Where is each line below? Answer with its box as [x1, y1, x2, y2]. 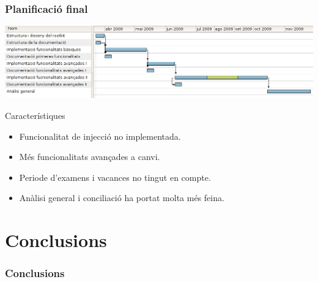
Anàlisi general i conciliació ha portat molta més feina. [19, 191, 224, 204]
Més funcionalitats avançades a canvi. [19, 150, 160, 163]
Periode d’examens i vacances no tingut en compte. [19, 170, 211, 183]
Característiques [5, 109, 65, 121]
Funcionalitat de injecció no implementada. [19, 129, 181, 142]
